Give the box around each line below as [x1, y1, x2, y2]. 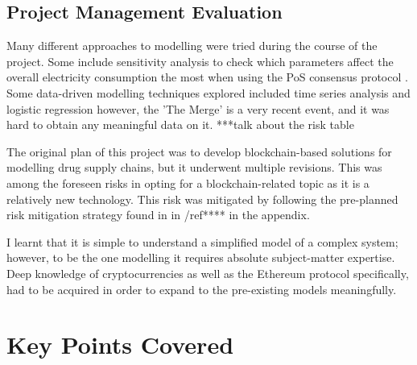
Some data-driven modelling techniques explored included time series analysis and [6, 84, 411, 101]
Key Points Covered [6, 328, 234, 361]
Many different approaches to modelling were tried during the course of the [6, 37, 378, 54]
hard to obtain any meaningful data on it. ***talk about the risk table [6, 116, 354, 133]
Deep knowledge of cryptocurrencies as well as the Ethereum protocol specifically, [6, 264, 409, 281]
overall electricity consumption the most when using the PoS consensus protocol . [6, 68, 408, 85]
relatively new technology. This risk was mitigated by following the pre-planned [6, 190, 398, 207]
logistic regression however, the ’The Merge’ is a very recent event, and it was [6, 100, 390, 117]
